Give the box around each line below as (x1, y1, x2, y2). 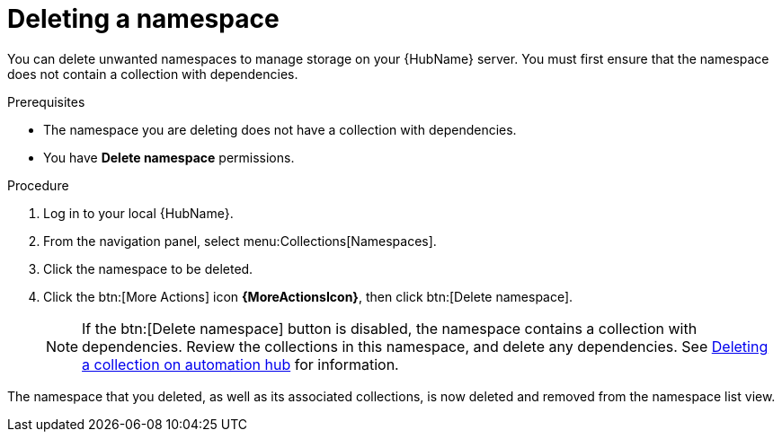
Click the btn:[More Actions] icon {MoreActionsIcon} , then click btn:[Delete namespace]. (43, 288, 573, 304)
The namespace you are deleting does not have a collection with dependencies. (43, 121, 517, 137)
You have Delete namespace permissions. (43, 149, 295, 165)
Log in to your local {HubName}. (43, 205, 234, 221)
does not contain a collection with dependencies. (7, 66, 298, 82)
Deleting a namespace (7, 4, 280, 34)
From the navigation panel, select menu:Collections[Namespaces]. (43, 233, 437, 249)
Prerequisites (7, 93, 85, 110)
